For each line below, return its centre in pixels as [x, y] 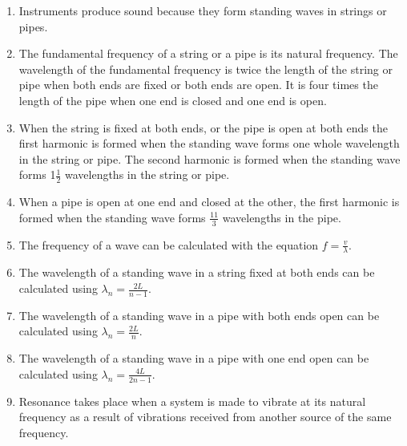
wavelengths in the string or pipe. [147, 174]
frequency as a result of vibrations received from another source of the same [205, 417]
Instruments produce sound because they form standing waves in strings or [203, 10]
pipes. [33, 26]
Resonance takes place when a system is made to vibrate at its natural [192, 401]
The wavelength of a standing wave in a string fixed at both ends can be [197, 272]
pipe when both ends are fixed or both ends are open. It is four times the [198, 85]
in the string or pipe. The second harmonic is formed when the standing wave [210, 158]
